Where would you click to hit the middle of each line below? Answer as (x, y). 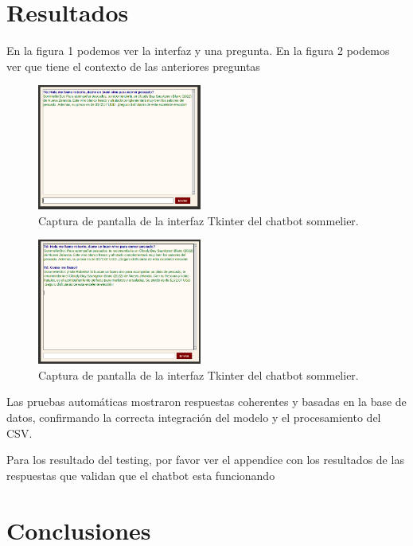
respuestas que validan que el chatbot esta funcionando (141, 475)
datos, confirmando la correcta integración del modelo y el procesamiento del (194, 417)
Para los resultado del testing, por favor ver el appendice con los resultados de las (205, 460)
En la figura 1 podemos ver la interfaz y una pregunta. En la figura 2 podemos (198, 51)
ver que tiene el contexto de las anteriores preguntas (133, 66)
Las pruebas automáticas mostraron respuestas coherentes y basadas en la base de (206, 402)
